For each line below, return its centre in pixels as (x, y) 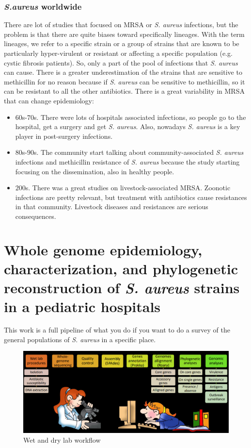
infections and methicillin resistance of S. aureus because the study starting (127, 161)
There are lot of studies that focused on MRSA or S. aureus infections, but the (121, 25)
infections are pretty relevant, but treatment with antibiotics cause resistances (131, 197)
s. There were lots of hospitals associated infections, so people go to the (140, 117)
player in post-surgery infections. (64, 136)
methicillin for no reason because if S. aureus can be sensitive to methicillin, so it (125, 81)
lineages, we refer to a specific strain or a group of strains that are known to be (122, 43)
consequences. (36, 216)
